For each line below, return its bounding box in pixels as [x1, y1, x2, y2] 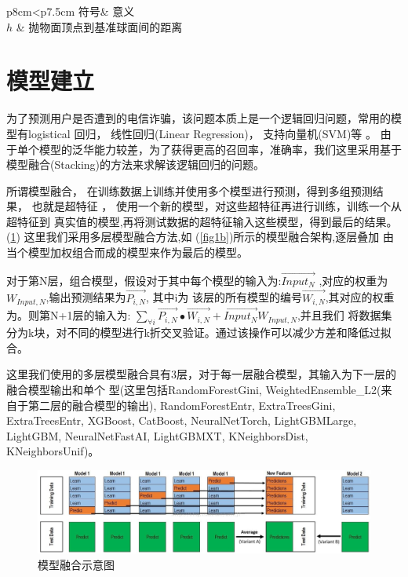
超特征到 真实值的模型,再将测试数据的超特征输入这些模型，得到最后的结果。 [6, 213, 398, 229]
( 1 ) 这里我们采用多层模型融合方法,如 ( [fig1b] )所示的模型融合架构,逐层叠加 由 [6, 228, 394, 245]
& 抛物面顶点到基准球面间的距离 [16, 18, 183, 35]
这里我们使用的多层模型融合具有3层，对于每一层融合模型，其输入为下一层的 [6, 366, 396, 382]
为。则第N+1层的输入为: [6, 307, 131, 323]
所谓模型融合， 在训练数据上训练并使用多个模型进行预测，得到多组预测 [6, 182, 373, 199]
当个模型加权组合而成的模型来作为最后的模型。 [6, 244, 248, 261]
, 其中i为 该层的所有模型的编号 [145, 289, 303, 305]
